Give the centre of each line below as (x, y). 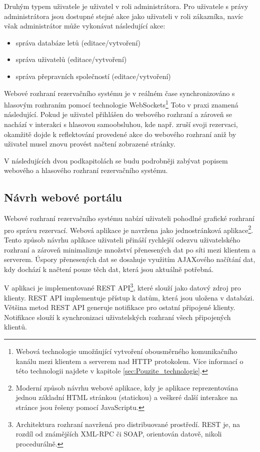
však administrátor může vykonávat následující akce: (85, 26)
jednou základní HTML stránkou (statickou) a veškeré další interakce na (126, 397)
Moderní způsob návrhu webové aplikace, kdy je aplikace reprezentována (127, 387)
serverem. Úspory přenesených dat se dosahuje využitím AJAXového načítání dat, (130, 259)
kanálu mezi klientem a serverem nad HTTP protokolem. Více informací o (129, 361)
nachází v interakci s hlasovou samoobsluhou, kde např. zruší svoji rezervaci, (121, 124)
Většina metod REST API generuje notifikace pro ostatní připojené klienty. (120, 307)
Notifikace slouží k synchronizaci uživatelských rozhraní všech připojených (117, 317)
